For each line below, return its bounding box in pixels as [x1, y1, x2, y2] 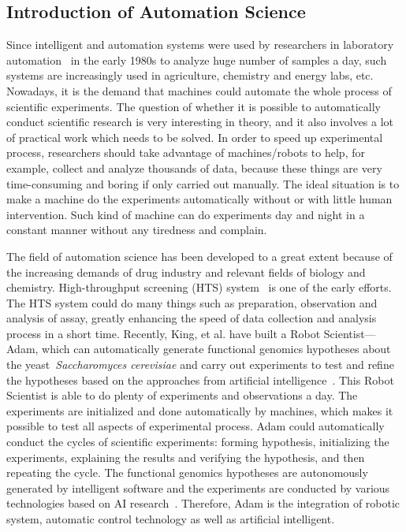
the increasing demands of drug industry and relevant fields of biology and [6, 263, 366, 280]
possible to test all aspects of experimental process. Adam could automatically [6, 418, 385, 434]
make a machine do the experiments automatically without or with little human [6, 191, 393, 207]
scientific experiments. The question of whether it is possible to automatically [6, 98, 381, 114]
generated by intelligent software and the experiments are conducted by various [6, 479, 390, 496]
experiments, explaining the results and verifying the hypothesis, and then [6, 448, 365, 465]
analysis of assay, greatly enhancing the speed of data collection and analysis [6, 310, 377, 326]
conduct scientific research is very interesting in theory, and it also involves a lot [6, 113, 394, 130]
